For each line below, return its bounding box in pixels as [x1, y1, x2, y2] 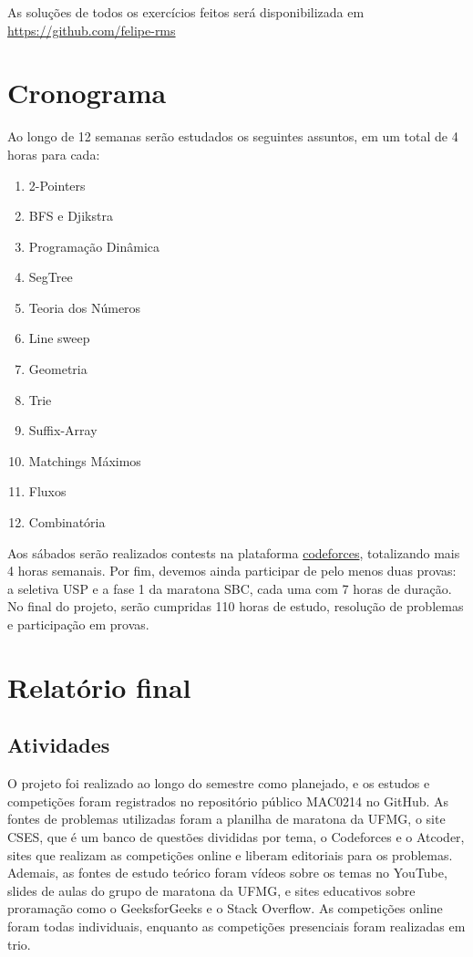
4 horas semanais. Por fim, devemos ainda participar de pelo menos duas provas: [7, 561, 457, 580]
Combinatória [28, 513, 106, 532]
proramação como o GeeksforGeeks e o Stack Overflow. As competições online [7, 899, 443, 918]
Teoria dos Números [28, 297, 141, 317]
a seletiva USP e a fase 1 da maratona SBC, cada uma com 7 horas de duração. [7, 578, 452, 598]
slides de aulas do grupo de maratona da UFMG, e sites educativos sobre [7, 880, 416, 900]
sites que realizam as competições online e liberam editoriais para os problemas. [7, 845, 453, 864]
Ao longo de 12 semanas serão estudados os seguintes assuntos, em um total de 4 [7, 127, 458, 146]
